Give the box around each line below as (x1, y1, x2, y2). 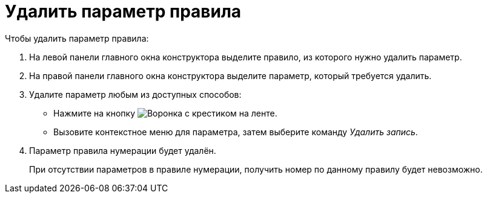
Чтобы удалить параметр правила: (5, 33, 149, 43)
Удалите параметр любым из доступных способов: (29, 89, 242, 100)
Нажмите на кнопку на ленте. (53, 107, 277, 118)
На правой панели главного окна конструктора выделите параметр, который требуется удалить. (29, 70, 432, 81)
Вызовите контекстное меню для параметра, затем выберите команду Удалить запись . (53, 126, 418, 137)
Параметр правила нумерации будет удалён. (29, 145, 216, 156)
